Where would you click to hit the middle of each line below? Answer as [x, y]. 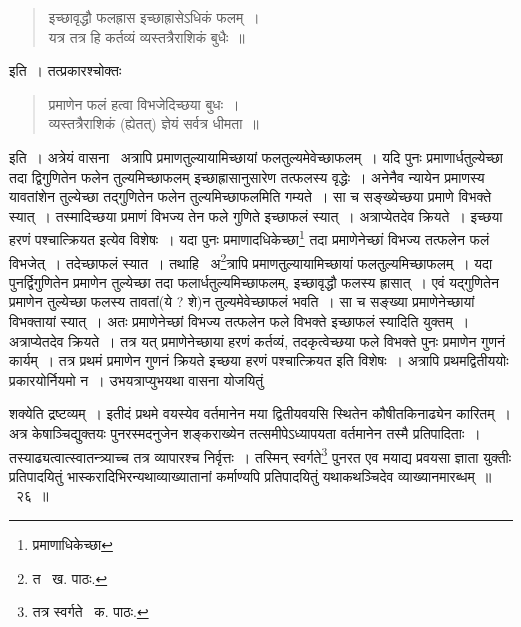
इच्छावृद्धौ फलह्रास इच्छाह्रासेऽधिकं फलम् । [154, 17]
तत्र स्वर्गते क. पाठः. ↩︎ [90, 611]
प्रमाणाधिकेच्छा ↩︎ [72, 544]
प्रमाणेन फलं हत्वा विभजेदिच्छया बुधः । [144, 103]
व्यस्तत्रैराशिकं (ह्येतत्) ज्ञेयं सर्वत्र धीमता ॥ [153, 123]
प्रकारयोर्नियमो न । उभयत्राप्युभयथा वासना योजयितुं [136, 379]
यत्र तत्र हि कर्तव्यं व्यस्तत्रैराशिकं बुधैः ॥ [146, 36]
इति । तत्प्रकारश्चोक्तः [65, 70]
